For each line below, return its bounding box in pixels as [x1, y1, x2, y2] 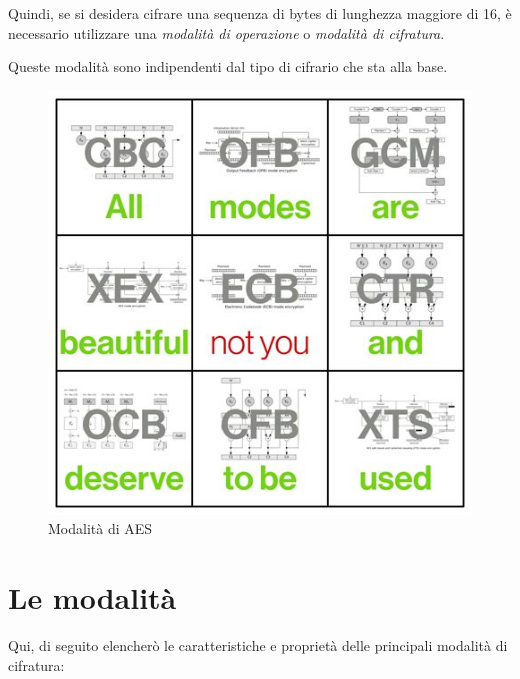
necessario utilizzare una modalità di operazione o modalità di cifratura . [8, 22, 445, 43]
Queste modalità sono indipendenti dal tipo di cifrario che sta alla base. [8, 56, 448, 77]
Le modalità [8, 577, 177, 618]
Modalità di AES [48, 518, 153, 539]
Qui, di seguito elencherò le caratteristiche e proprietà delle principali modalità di [8, 635, 508, 656]
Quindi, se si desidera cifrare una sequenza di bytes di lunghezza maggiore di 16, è [8, 3, 512, 23]
